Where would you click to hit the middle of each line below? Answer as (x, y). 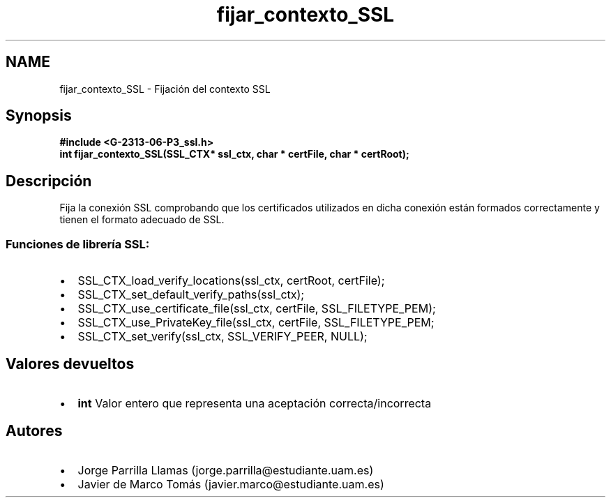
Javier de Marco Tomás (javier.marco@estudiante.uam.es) (231, 484)
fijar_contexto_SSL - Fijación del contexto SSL (165, 89)
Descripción (49, 181)
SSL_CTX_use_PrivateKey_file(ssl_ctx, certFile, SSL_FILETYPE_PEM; (256, 323)
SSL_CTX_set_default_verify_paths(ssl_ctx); (191, 295)
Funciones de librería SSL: (78, 244)
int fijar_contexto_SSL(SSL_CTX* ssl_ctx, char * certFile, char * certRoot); (234, 154)
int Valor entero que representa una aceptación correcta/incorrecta (255, 403)
